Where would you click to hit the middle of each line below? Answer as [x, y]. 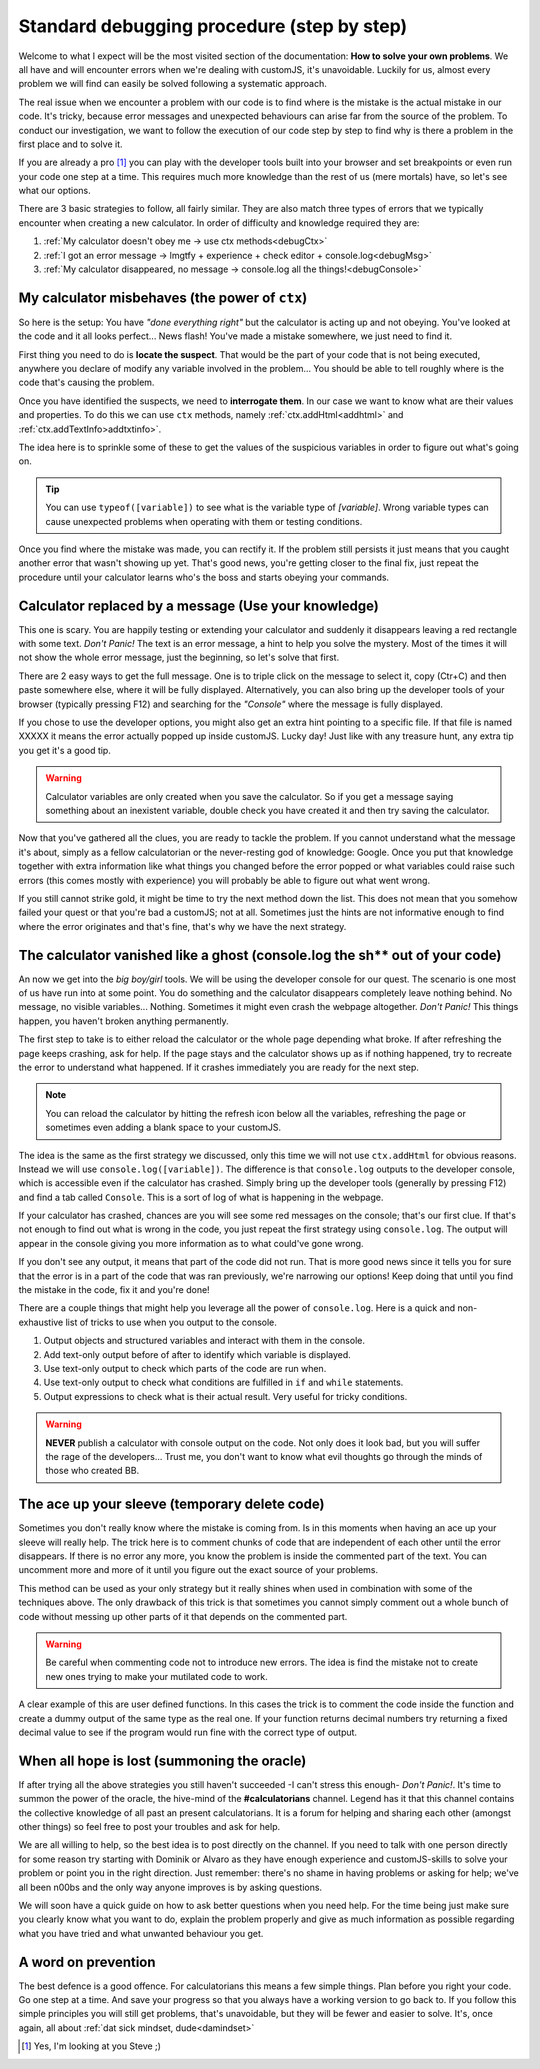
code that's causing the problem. [86, 382]
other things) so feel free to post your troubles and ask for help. [149, 1827]
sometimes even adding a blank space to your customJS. [163, 1127]
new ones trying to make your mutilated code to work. [157, 1676]
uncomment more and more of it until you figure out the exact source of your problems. [198, 1570]
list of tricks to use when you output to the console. [171, 1322]
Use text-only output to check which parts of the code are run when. [185, 1368]
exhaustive [41, 1322]
